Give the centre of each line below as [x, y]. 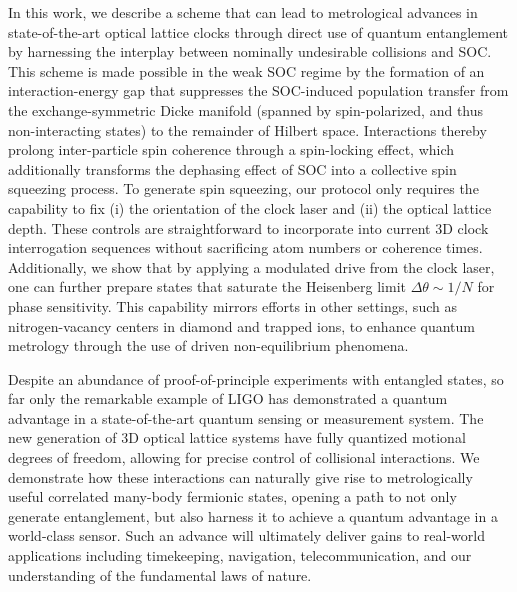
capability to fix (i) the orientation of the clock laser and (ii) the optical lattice [250, 207]
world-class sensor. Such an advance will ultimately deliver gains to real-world [246, 535]
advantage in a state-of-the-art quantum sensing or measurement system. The [246, 417]
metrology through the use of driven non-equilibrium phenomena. [208, 345]
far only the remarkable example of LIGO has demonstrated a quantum [228, 398]
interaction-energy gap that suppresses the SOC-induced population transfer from [258, 90]
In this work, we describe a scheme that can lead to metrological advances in [243, 12]
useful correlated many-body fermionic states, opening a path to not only [232, 496]
